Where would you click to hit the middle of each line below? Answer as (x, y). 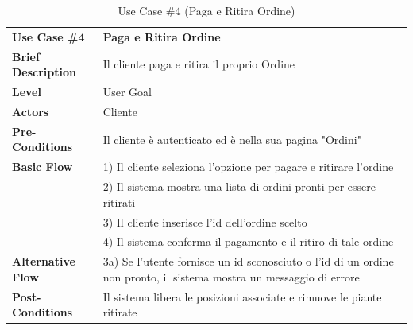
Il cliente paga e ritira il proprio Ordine (199, 64)
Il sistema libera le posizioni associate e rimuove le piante (242, 296)
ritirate (120, 312)
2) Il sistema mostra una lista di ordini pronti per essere (239, 186)
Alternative (44, 261)
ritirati (119, 202)
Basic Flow (42, 167)
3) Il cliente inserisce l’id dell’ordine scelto (205, 221)
